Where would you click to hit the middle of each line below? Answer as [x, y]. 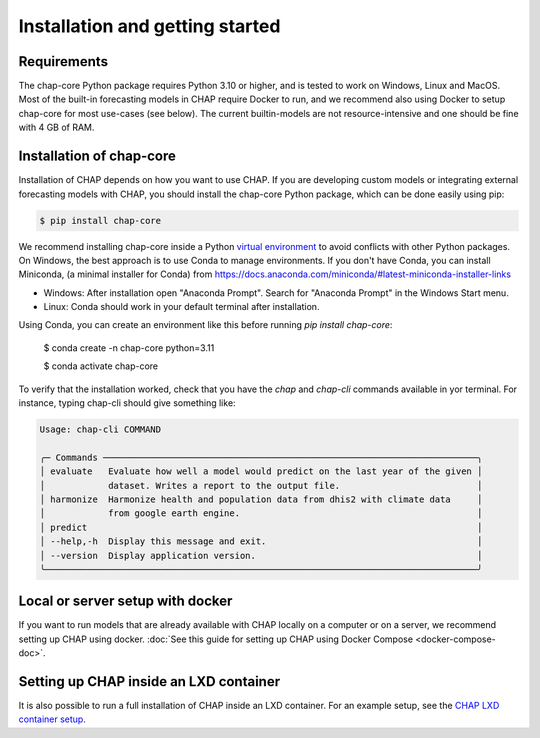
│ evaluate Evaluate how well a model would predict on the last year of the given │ [261, 471]
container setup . [52, 719]
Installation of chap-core [97, 156]
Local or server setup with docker [125, 601]
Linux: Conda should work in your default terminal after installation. [181, 307]
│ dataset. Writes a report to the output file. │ [261, 485]
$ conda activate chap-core [101, 366]
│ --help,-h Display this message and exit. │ [261, 541]
